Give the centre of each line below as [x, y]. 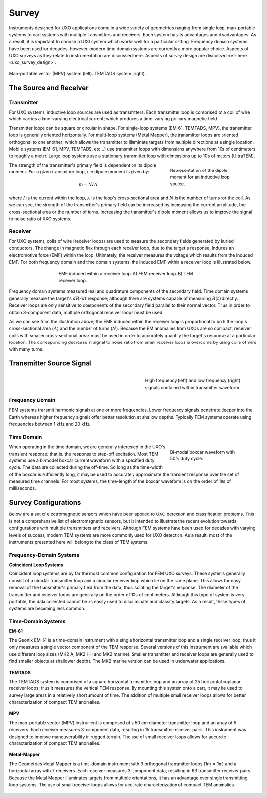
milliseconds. [23, 488]
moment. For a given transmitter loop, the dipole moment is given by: [79, 172]
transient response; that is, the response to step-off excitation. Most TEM [84, 454]
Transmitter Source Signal [50, 364]
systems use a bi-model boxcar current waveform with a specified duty [82, 460]
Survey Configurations [45, 502]
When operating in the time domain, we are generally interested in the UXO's [87, 447]
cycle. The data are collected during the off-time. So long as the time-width [86, 467]
